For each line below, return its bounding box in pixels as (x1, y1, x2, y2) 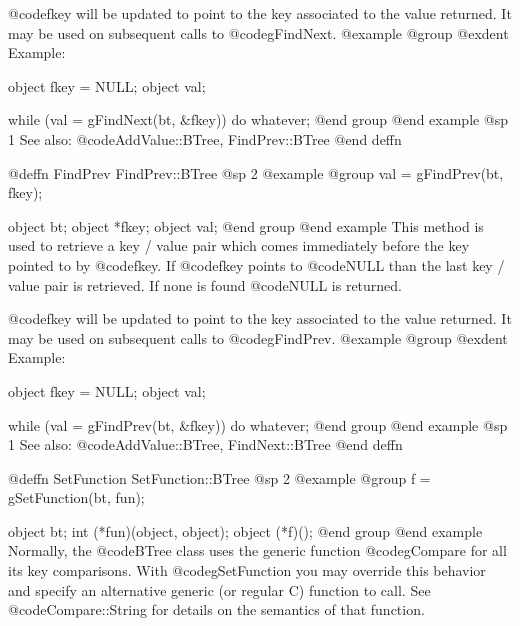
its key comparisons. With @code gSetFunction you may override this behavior (8, 560, 486, 581)
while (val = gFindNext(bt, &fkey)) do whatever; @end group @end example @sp (8, 109, 509, 130)
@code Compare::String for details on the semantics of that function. (8, 599, 425, 620)
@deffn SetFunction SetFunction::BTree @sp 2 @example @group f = (8, 467, 431, 488)
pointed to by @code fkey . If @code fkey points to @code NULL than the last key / (8, 254, 505, 275)
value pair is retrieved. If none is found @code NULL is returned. (8, 274, 403, 295)
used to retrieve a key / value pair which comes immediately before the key (8, 235, 470, 256)
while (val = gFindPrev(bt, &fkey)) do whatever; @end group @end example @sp (8, 414, 508, 435)
